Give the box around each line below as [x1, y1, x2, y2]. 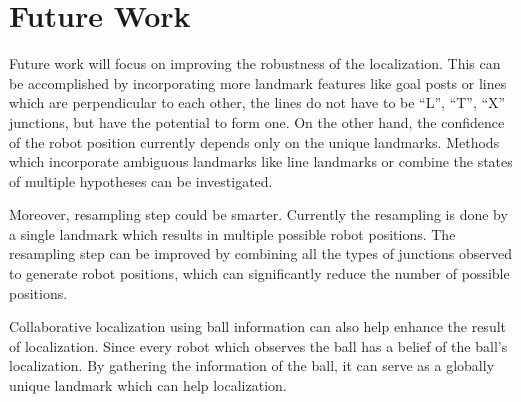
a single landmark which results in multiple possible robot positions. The [9, 223, 456, 244]
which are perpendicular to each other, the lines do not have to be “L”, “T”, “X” [9, 92, 506, 113]
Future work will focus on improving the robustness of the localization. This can [9, 53, 501, 74]
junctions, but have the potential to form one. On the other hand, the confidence [9, 111, 505, 132]
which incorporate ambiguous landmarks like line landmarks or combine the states [9, 151, 513, 172]
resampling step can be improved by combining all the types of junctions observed [9, 243, 512, 264]
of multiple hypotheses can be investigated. [9, 170, 273, 191]
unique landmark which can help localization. [9, 375, 287, 396]
